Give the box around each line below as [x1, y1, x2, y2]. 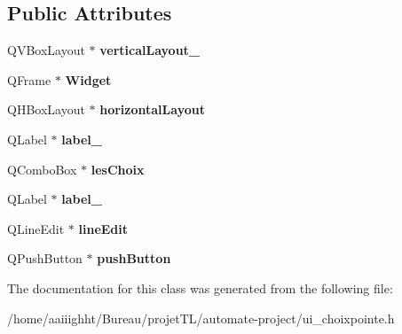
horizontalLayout [99, 100, 205, 119]
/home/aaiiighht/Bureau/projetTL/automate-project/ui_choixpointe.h [7, 308, 395, 327]
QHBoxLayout [7, 100, 85, 119]
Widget [65, 70, 112, 89]
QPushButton [7, 249, 83, 268]
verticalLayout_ [99, 41, 201, 59]
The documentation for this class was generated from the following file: [7, 278, 393, 297]
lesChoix [91, 159, 145, 178]
